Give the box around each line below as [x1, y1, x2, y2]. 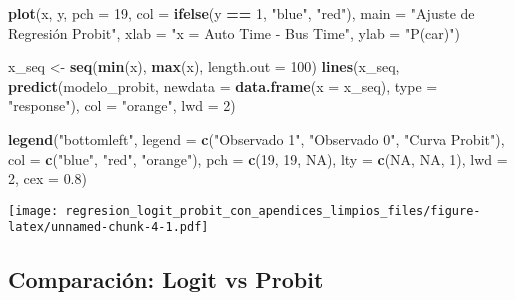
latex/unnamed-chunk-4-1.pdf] [8, 220, 209, 235]
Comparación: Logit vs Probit [8, 264, 324, 295]
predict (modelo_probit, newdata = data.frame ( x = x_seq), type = [8, 75, 438, 96]
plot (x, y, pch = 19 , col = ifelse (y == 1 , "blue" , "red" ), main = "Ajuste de [8, 3, 475, 23]
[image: [8, 203, 59, 218]
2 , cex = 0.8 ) [8, 168, 87, 189]
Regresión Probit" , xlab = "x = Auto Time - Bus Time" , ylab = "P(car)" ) [8, 22, 460, 43]
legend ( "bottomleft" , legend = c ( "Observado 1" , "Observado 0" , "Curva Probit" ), [8, 128, 505, 149]
